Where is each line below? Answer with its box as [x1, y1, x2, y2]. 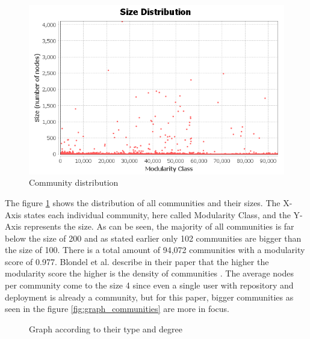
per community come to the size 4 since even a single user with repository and [5, 279, 294, 292]
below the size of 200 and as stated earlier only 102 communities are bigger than [5, 231, 302, 244]
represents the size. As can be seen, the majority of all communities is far [23, 220, 294, 233]
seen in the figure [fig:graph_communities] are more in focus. [5, 302, 229, 315]
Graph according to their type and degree [29, 322, 182, 335]
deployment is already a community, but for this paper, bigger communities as [5, 290, 294, 303]
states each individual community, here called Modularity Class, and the [23, 208, 291, 221]
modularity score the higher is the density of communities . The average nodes [5, 267, 294, 279]
